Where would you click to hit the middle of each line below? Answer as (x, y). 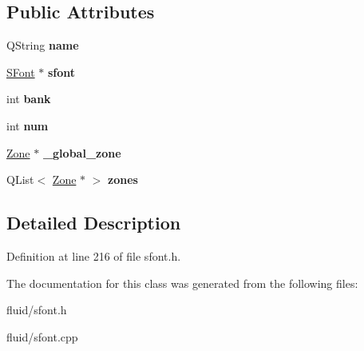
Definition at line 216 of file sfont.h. (94, 255)
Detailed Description (94, 223)
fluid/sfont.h (37, 310)
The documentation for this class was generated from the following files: (182, 283)
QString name (43, 45)
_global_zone (82, 152)
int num (28, 125)
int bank (29, 99)
